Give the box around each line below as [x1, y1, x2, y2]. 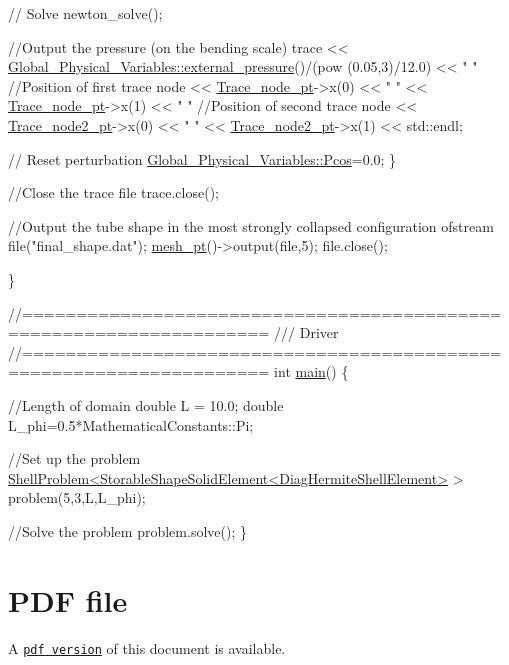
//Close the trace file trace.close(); [8, 182, 219, 203]
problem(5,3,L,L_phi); [8, 487, 146, 508]
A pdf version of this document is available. [8, 637, 286, 658]
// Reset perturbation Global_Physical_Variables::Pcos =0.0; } [8, 148, 397, 169]
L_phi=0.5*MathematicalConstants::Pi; [8, 414, 254, 435]
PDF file [8, 579, 128, 620]
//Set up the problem [8, 448, 141, 469]
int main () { [274, 361, 349, 382]
